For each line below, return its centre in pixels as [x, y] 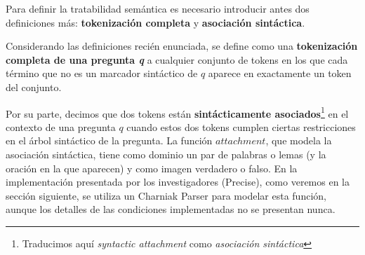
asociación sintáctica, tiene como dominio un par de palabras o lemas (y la [166, 154]
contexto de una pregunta [61, 126]
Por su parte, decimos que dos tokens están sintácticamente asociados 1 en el [177, 112]
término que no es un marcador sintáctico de [102, 73]
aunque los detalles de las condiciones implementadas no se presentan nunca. [171, 209]
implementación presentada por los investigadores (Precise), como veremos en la [178, 182]
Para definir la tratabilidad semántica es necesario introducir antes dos [158, 8]
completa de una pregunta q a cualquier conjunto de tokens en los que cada [177, 59]
